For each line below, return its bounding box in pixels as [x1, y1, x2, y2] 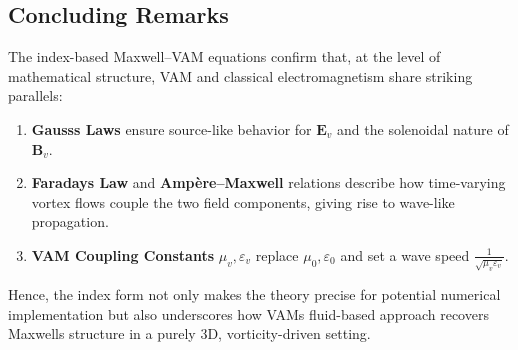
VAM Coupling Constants [31, 244, 215, 265]
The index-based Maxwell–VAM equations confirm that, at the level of [8, 46, 441, 67]
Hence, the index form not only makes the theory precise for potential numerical [8, 283, 501, 304]
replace [255, 244, 299, 265]
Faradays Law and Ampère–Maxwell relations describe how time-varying [31, 172, 506, 193]
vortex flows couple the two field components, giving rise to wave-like [31, 191, 455, 212]
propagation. [31, 211, 109, 232]
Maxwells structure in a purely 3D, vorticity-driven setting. [8, 323, 371, 344]
